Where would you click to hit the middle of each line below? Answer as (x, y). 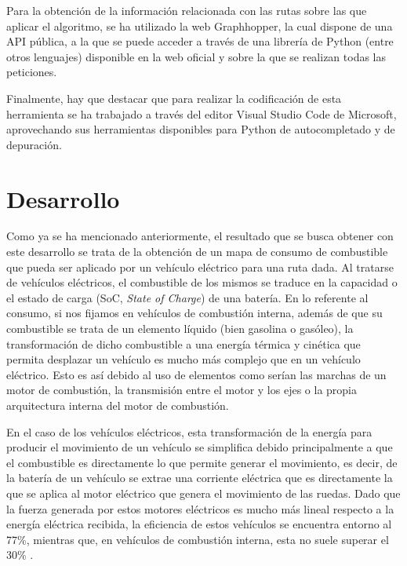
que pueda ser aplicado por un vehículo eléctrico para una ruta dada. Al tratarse (200, 267)
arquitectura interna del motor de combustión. (118, 405)
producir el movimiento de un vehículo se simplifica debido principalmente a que (200, 447)
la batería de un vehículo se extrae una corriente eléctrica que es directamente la (200, 478)
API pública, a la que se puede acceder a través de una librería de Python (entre (200, 41)
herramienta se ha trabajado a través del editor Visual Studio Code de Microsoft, (202, 113)
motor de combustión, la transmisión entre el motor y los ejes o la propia (182, 390)
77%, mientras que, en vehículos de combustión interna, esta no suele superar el (198, 539)
